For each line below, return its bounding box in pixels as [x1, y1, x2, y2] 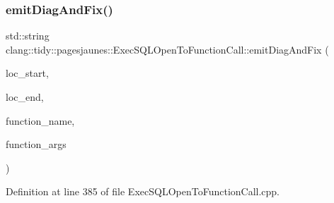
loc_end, [6, 90, 44, 104]
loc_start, [6, 66, 49, 80]
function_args [6, 137, 67, 152]
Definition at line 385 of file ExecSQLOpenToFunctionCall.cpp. [6, 184, 280, 199]
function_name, [6, 113, 75, 128]
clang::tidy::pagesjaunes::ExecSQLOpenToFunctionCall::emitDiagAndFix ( [6, 42, 329, 56]
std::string [6, 28, 50, 43]
